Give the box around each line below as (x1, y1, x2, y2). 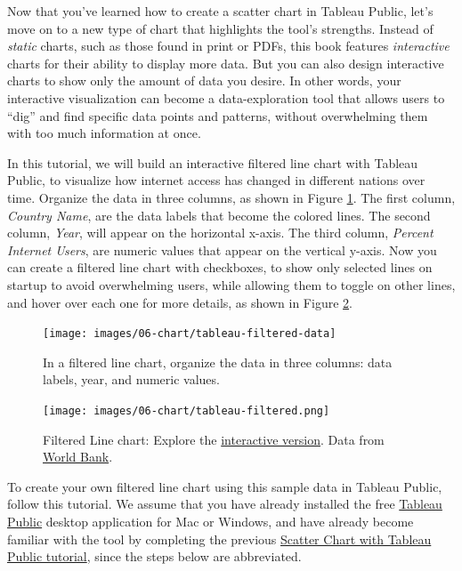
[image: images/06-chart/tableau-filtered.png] (43, 404, 330, 417)
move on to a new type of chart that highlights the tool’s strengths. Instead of (7, 19, 434, 37)
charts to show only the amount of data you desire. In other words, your (7, 71, 401, 90)
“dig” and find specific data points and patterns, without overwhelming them (7, 106, 428, 125)
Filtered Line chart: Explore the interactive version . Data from (43, 430, 385, 448)
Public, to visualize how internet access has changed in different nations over (7, 171, 426, 189)
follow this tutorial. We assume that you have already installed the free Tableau (7, 495, 442, 513)
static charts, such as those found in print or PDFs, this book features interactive (7, 36, 450, 55)
